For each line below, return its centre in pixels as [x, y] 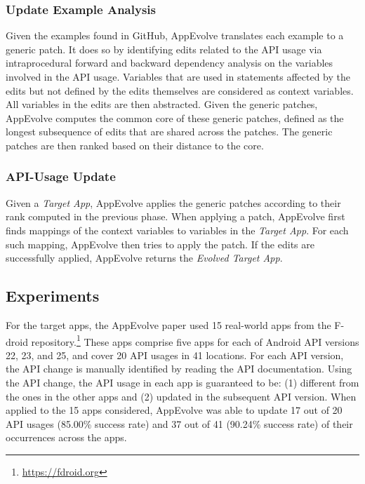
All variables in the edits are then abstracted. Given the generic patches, [162, 104]
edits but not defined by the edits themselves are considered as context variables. [180, 90]
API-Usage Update [61, 176]
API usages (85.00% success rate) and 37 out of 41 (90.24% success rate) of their [179, 423]
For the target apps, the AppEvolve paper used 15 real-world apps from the [168, 324]
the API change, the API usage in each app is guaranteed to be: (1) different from [182, 382]
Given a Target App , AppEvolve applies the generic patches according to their [173, 202]
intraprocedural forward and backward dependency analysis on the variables [170, 63]
